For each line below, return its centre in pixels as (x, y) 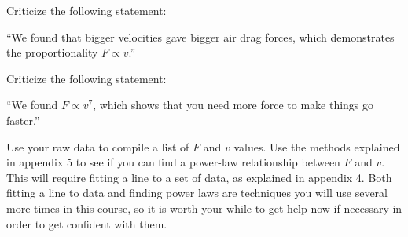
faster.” (23, 120)
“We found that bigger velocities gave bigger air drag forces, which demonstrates (200, 36)
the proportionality (52, 52)
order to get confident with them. (87, 223)
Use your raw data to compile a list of (98, 146)
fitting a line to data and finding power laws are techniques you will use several (197, 193)
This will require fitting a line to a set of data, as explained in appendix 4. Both (199, 177)
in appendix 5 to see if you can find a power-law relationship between (173, 162)
